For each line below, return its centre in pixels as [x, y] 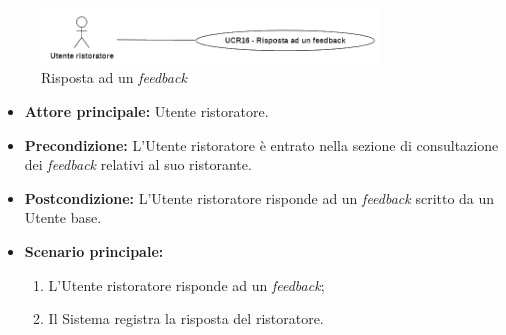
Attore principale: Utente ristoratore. [146, 111]
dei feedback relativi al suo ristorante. [138, 164]
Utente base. [63, 217]
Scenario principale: [94, 250]
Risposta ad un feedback [114, 77]
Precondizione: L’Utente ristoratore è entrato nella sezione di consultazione [261, 144]
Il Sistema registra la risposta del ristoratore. [186, 318]
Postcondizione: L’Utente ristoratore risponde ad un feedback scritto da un [259, 197]
